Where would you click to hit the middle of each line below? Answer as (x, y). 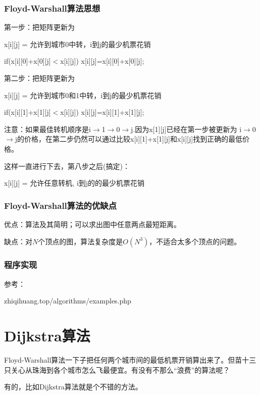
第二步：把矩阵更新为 (39, 78)
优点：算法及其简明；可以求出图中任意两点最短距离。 (92, 224)
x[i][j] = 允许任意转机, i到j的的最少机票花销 (74, 183)
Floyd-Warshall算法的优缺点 (60, 205)
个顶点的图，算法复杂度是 (81, 241)
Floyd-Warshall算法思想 (52, 8)
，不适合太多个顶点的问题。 (195, 241)
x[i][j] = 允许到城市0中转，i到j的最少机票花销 (77, 44)
